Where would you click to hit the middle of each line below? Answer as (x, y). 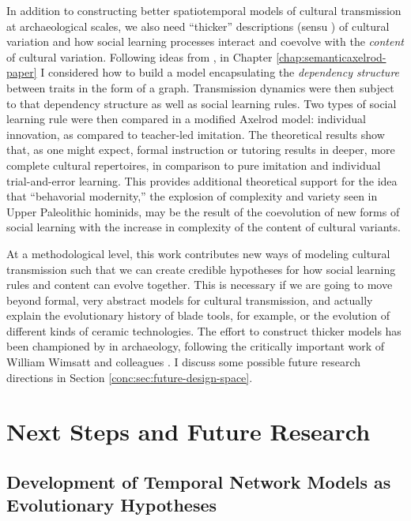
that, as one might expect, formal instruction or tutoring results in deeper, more (201, 150)
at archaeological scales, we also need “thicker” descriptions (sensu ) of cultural (198, 26)
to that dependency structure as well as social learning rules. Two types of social (202, 103)
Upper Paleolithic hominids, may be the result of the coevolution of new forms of (203, 211)
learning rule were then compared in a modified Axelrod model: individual (186, 119)
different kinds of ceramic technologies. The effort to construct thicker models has (204, 330)
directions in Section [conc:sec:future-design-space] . (130, 377)
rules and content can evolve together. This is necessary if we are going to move (200, 285)
